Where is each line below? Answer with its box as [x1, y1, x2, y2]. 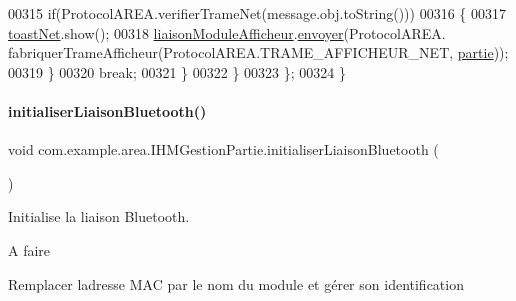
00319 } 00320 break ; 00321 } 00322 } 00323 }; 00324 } [8, 61, 346, 82]
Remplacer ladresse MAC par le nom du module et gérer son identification [8, 273, 464, 294]
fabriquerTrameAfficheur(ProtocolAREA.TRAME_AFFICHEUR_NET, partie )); [8, 42, 509, 63]
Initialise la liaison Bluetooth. [8, 206, 190, 227]
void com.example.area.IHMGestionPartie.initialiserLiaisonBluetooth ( [8, 139, 439, 160]
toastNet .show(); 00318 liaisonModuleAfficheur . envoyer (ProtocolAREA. [8, 22, 446, 43]
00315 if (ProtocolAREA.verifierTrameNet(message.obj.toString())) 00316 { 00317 [8, 3, 506, 23]
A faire [8, 239, 51, 260]
